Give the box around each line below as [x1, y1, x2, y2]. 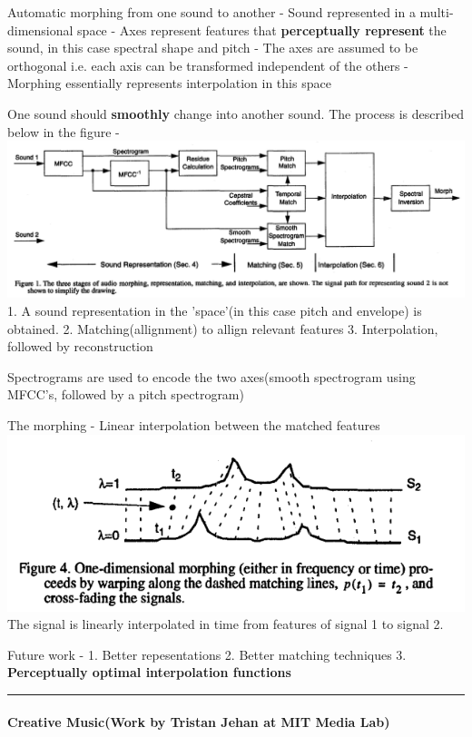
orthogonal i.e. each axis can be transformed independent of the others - [7, 55, 408, 74]
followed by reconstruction [7, 337, 153, 356]
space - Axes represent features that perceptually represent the [77, 20, 447, 39]
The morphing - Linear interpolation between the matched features [7, 415, 380, 434]
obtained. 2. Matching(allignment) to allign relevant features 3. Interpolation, [7, 319, 438, 338]
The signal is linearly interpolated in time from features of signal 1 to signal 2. [7, 614, 444, 634]
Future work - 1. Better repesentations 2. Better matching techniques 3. [7, 644, 407, 663]
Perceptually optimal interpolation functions [7, 663, 291, 682]
